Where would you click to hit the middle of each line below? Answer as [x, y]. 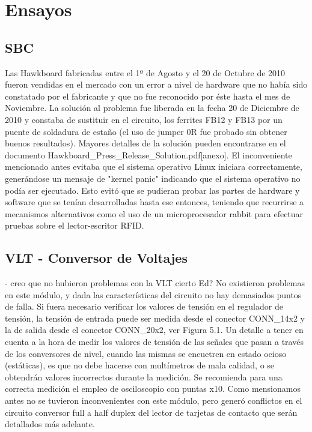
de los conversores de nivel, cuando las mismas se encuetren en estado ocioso [146, 353]
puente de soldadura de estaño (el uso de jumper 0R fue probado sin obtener [146, 131]
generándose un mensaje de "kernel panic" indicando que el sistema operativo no [153, 178]
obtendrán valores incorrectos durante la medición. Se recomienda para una [144, 376]
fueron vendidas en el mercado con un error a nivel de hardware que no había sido [156, 84]
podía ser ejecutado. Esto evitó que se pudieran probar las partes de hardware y [152, 190]
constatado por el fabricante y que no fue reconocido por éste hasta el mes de [148, 96]
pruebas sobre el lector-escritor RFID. [75, 225]
